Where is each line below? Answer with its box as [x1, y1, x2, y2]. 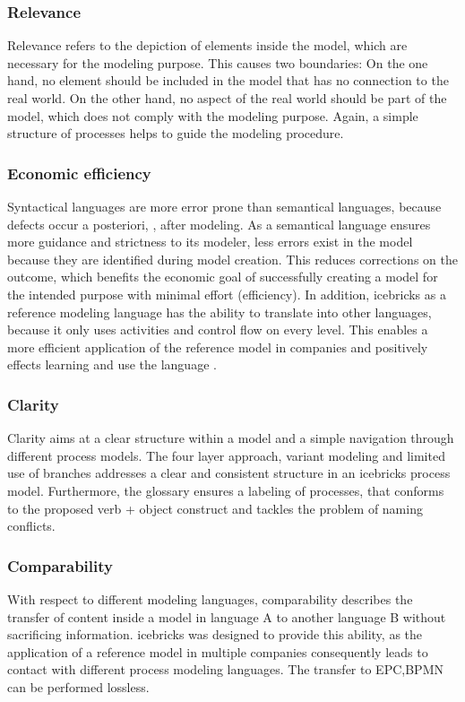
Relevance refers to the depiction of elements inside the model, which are [7, 36, 408, 55]
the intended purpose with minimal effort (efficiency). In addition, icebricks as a [7, 284, 446, 303]
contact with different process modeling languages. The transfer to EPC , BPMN [7, 660, 443, 679]
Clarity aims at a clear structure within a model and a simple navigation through [7, 429, 454, 447]
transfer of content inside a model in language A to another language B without [7, 607, 446, 626]
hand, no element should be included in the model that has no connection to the [7, 71, 449, 90]
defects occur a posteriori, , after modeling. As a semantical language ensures [7, 214, 431, 233]
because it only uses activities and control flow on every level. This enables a [7, 320, 428, 339]
